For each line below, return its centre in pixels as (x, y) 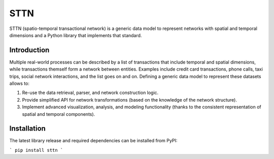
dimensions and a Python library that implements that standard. (76, 35)
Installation (27, 129)
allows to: (20, 83)
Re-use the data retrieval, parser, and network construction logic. (90, 93)
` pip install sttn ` (36, 150)
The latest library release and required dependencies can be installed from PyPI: (93, 141)
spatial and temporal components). (59, 114)
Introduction (29, 50)
